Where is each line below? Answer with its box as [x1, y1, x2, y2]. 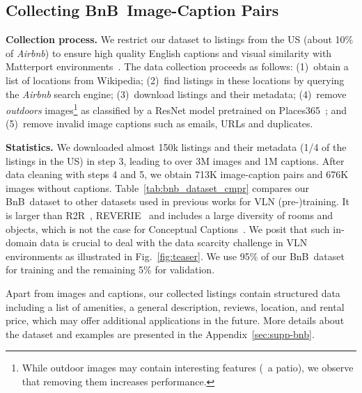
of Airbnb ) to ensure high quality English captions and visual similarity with [6, 45, 332, 60]
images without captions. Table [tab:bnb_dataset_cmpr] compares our [6, 180, 310, 195]
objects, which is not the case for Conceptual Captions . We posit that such [6, 221, 330, 236]
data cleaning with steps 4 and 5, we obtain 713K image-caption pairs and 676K [6, 167, 349, 182]
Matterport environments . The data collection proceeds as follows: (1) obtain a [6, 59, 349, 74]
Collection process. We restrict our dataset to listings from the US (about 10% [6, 32, 354, 47]
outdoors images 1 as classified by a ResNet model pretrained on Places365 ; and [6, 101, 347, 117]
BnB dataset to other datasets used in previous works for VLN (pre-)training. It [6, 194, 350, 209]
